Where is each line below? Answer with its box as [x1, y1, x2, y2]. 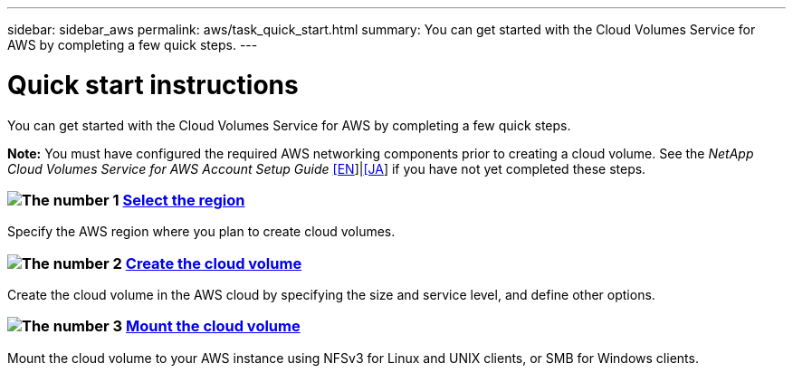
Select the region [122, 190, 245, 209]
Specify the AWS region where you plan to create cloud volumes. [7, 224, 396, 240]
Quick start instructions [7, 69, 299, 100]
